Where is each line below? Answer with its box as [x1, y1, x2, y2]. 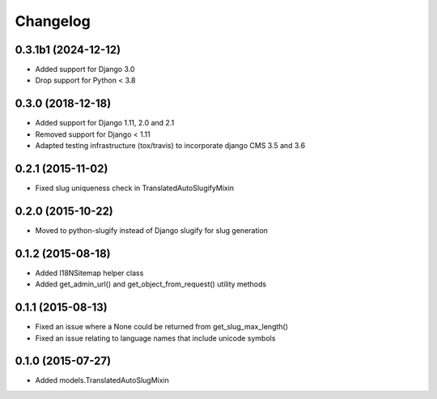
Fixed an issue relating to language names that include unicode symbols [35, 333, 276, 343]
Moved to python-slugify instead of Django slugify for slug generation [35, 225, 269, 235]
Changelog [15, 12, 91, 30]
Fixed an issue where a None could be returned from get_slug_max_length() [35, 322, 289, 332]
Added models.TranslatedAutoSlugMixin [35, 376, 170, 385]
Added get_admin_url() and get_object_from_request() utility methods [35, 279, 267, 289]
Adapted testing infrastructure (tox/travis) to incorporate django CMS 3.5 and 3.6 [35, 141, 306, 151]
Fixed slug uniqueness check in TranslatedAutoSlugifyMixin [35, 183, 235, 193]
